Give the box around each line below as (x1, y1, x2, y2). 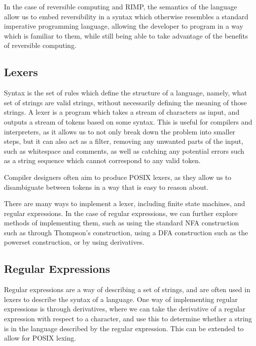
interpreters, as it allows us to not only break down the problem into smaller (4, 126, 235, 136)
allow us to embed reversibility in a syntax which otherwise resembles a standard (4, 11, 249, 21)
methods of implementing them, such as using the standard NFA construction (4, 217, 239, 228)
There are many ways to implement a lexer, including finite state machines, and (4, 198, 245, 209)
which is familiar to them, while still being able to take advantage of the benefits (4, 30, 248, 41)
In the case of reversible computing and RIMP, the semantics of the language (4, 1, 237, 11)
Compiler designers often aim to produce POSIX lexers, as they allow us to (4, 172, 231, 182)
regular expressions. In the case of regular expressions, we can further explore (4, 208, 238, 218)
